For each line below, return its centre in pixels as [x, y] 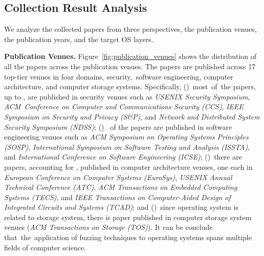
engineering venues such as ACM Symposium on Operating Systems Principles [126, 137]
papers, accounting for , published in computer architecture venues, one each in [128, 166]
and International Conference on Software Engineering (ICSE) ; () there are [123, 157]
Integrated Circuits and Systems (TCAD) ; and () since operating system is [121, 207]
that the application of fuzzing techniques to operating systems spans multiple [128, 237]
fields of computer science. [45, 247]
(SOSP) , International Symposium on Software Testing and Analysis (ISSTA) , [127, 146]
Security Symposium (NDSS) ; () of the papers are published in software [118, 126]
